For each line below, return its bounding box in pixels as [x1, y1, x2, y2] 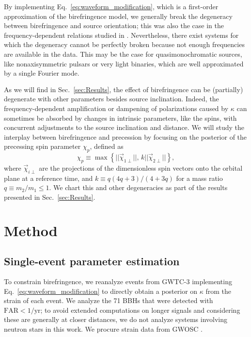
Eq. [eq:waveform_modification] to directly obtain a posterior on [4, 286, 198, 296]
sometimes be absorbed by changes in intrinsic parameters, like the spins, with [4, 112, 237, 123]
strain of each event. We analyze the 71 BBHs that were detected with [4, 295, 213, 305]
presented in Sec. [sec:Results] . [4, 192, 95, 202]
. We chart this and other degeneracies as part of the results [49, 182, 228, 193]
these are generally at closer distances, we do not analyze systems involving [4, 314, 228, 324]
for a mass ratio [176, 173, 223, 183]
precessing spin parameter [4, 141, 81, 151]
